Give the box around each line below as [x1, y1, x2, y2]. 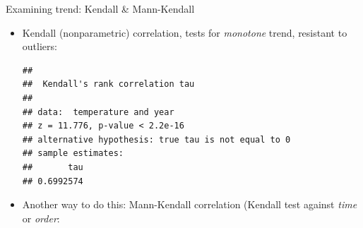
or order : [22, 210, 60, 225]
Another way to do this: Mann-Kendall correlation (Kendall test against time [22, 197, 357, 212]
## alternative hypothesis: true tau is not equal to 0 [22, 134, 291, 145]
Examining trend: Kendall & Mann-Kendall [6, 1, 195, 16]
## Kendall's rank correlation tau [22, 79, 195, 90]
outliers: [22, 39, 57, 54]
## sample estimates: [22, 148, 124, 159]
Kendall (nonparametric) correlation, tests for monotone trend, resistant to [22, 25, 347, 40]
